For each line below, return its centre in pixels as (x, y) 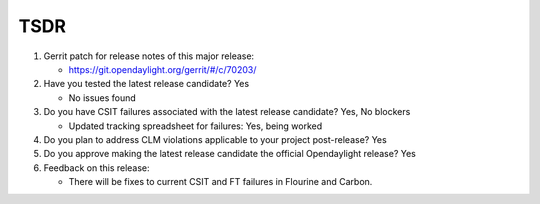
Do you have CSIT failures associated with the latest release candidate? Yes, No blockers (227, 112)
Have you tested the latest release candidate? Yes (146, 84)
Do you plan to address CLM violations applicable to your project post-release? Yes (215, 139)
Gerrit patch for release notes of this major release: (149, 56)
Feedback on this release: (96, 167)
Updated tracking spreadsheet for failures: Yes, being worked (195, 126)
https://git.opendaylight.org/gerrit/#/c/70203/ (162, 69)
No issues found (102, 97)
